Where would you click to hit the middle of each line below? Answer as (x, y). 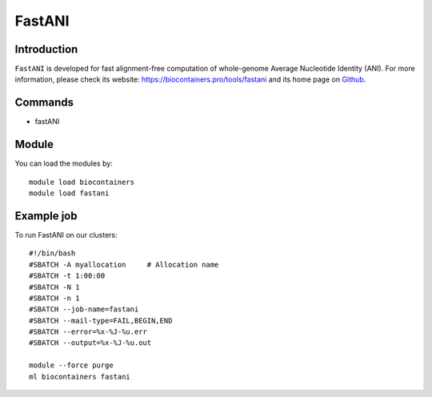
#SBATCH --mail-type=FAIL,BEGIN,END (101, 321)
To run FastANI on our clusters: (66, 235)
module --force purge (71, 365)
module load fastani (69, 193)
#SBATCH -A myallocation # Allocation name (124, 265)
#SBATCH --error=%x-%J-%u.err (88, 332)
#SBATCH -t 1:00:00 (67, 276)
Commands (44, 103)
